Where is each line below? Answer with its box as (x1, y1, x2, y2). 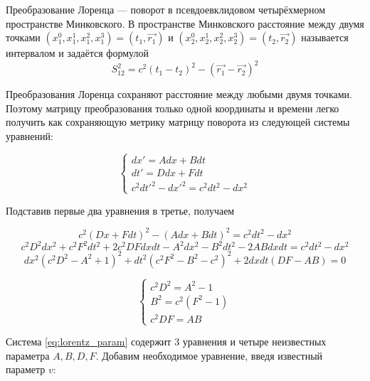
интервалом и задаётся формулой (6, 45, 149, 60)
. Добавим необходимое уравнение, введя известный (95, 348, 323, 363)
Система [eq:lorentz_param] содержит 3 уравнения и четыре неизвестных (6, 334, 327, 349)
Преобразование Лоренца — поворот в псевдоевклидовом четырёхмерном (6, 2, 326, 16)
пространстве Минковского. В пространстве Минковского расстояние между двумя (6, 16, 364, 31)
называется (301, 30, 349, 45)
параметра (6, 348, 50, 363)
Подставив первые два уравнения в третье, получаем (6, 203, 235, 218)
